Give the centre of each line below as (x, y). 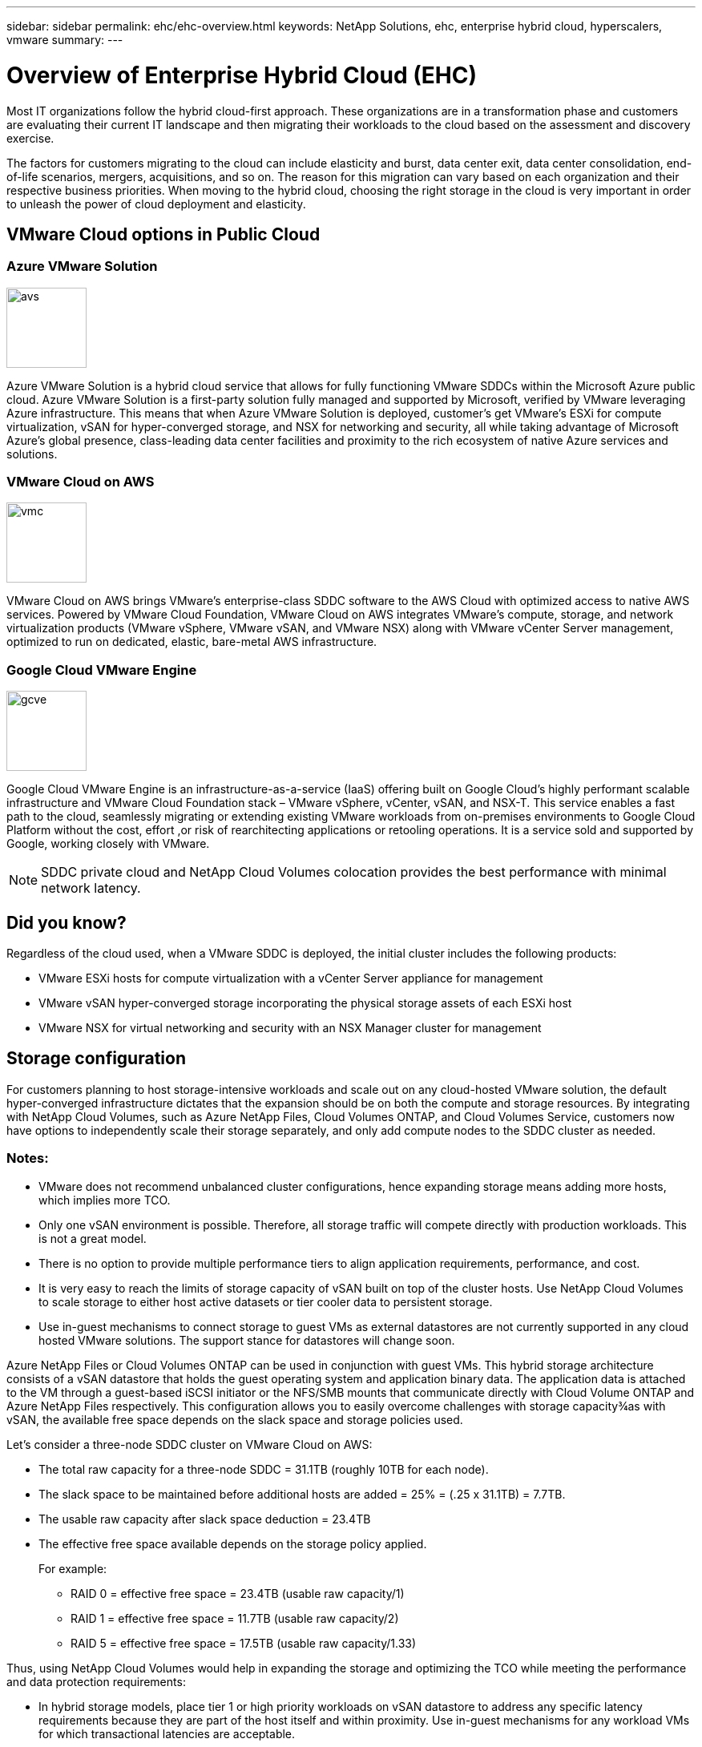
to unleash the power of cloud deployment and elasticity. (156, 204)
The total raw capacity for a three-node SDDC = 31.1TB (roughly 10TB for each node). (264, 1469)
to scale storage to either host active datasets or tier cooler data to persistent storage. (266, 1301)
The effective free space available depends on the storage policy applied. (233, 1543)
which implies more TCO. (105, 1200)
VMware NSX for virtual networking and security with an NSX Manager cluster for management (290, 1028)
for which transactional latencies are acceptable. (167, 1733)
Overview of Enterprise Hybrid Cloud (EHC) (242, 75)
